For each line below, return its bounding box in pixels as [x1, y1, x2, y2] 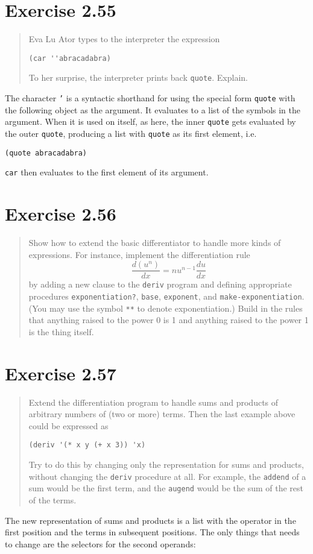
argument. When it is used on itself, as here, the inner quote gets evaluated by [5, 115, 296, 128]
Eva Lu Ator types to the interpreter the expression [28, 33, 220, 45]
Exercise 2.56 [5, 201, 116, 226]
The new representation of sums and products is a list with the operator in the [5, 514, 296, 526]
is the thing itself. [28, 325, 94, 338]
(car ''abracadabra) [28, 54, 111, 63]
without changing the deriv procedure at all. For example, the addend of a [28, 470, 306, 482]
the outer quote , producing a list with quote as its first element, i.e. [5, 127, 257, 139]
